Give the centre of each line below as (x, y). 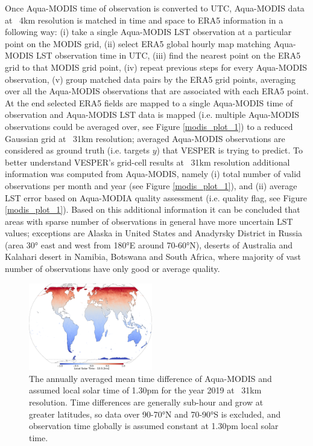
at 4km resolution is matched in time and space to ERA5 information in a (144, 20)
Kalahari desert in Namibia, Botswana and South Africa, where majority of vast (153, 257)
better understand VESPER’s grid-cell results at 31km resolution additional (147, 162)
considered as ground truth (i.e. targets (77, 150)
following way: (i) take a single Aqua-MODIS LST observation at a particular (148, 32)
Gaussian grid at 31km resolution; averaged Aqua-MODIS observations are (145, 138)
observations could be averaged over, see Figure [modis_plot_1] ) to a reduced (149, 126)
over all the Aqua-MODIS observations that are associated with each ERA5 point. (157, 91)
